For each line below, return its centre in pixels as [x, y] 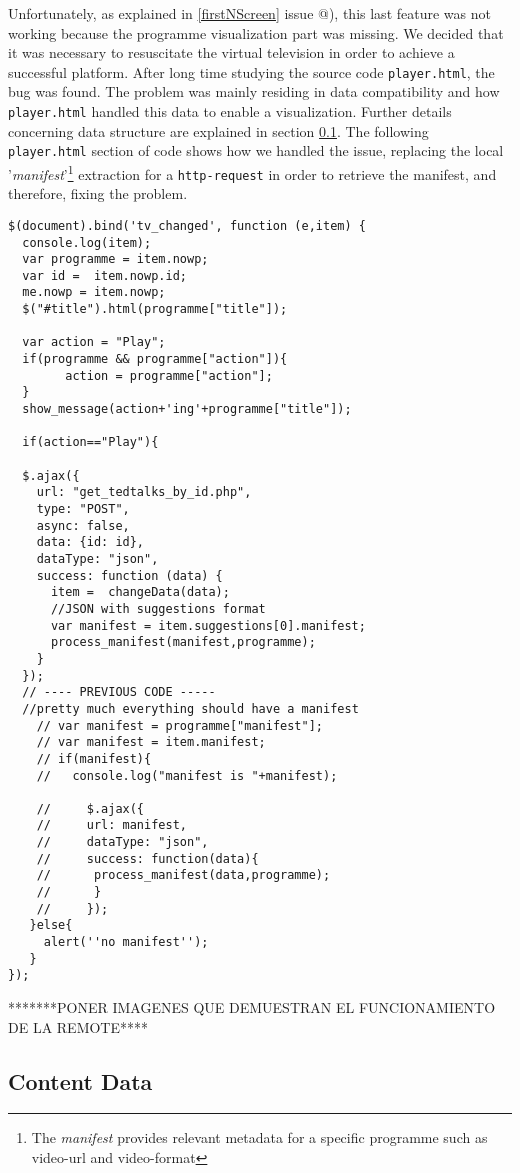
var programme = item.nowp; [115, 259]
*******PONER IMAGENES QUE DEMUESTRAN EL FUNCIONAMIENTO [252, 1007]
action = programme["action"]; [169, 375]
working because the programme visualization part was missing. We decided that [256, 32]
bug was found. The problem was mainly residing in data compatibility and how [254, 91]
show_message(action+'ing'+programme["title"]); [187, 409]
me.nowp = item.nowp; [94, 292]
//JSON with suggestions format [158, 608]
